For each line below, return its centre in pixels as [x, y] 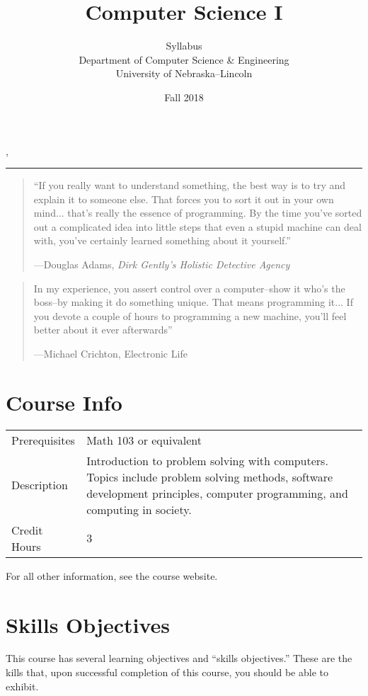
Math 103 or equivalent [144, 440]
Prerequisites [43, 440]
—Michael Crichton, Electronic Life [110, 354]
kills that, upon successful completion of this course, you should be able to [167, 672]
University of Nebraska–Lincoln [184, 73]
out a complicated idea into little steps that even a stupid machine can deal [197, 226]
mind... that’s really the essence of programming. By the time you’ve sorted [198, 213]
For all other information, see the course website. [112, 575]
